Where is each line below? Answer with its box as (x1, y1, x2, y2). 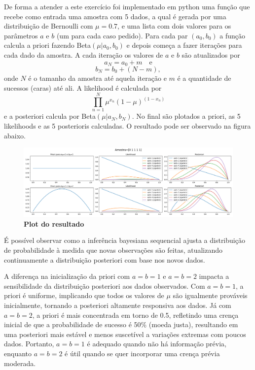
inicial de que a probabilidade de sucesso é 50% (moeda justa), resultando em (4, 319, 238, 330)
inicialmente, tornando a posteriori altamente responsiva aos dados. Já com (4, 300, 231, 310)
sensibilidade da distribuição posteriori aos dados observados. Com (4, 280, 205, 291)
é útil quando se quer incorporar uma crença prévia (65, 348, 220, 359)
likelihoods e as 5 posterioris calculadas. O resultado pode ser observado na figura (4, 120, 251, 131)
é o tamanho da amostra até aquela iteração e (28, 73, 167, 83)
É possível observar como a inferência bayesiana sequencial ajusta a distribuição (4, 235, 245, 245)
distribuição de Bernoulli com (4, 21, 93, 31)
